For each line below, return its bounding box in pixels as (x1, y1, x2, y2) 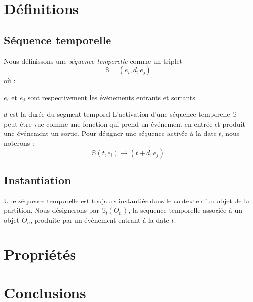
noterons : (4, 138, 34, 148)
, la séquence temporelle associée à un (128, 205, 243, 215)
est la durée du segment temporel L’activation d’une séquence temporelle (9, 109, 230, 119)
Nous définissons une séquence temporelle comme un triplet (4, 55, 182, 66)
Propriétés (4, 243, 76, 264)
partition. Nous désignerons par (4, 205, 99, 215)
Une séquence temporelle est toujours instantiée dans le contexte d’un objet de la (4, 195, 250, 205)
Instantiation (4, 172, 71, 187)
